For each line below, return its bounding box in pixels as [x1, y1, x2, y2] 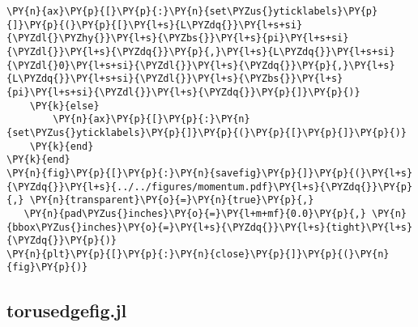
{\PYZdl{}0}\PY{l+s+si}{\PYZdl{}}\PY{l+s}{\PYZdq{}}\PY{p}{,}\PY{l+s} [6, 59, 395, 71]
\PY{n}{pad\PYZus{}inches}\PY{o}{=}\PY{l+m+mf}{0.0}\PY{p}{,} [23, 207, 366, 219]
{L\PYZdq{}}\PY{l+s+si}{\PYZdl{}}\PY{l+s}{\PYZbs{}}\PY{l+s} [6, 73, 343, 85]
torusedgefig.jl [6, 297, 127, 322]
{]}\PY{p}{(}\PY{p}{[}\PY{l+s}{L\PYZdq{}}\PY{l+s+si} [6, 19, 303, 31]
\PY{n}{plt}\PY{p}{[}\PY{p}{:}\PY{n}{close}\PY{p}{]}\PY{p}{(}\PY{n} [6, 248, 390, 260]
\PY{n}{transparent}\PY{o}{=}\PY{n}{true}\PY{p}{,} [29, 194, 314, 206]
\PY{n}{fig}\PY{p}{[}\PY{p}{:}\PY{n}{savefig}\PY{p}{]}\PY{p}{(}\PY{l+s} [6, 167, 413, 179]
